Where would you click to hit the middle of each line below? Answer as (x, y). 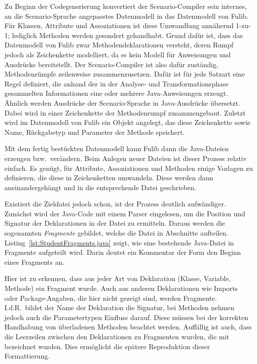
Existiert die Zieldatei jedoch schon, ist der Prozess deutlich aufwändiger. (115, 204)
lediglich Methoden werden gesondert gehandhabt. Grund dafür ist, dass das (128, 35)
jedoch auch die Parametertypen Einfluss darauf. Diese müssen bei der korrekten (126, 317)
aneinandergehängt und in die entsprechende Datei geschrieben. (100, 187)
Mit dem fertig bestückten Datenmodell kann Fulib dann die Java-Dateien (117, 148)
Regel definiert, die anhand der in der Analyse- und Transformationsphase (117, 83)
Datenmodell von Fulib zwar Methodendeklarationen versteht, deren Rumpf (119, 45)
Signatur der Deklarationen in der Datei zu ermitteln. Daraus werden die (115, 223)
